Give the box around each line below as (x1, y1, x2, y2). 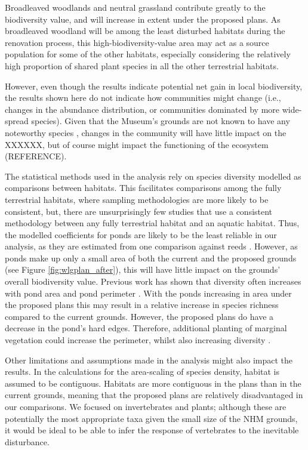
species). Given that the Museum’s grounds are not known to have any (31, 115, 290, 127)
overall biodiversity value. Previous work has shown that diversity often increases (5, 275, 301, 288)
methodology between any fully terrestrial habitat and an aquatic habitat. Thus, (5, 217, 300, 229)
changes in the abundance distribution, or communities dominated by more (5, 103, 280, 115)
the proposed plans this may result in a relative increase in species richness (5, 298, 279, 311)
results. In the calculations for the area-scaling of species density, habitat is (5, 365, 279, 378)
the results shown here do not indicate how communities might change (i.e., (5, 91, 281, 104)
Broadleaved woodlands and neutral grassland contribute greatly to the (5, 1, 266, 13)
